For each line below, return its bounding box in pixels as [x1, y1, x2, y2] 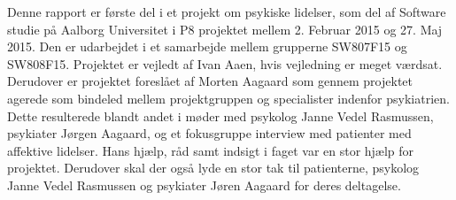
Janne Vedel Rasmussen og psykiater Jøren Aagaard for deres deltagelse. [7, 175, 401, 194]
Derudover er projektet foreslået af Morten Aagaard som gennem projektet [7, 72, 413, 90]
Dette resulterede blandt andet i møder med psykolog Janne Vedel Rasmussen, [7, 106, 434, 125]
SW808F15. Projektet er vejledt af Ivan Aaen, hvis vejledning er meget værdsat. [7, 54, 443, 73]
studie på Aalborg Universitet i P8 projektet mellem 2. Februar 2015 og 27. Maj [7, 19, 443, 38]
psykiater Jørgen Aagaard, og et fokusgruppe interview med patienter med [7, 124, 412, 142]
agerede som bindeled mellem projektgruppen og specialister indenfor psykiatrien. [7, 88, 450, 107]
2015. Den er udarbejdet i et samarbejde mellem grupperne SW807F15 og [7, 37, 407, 56]
